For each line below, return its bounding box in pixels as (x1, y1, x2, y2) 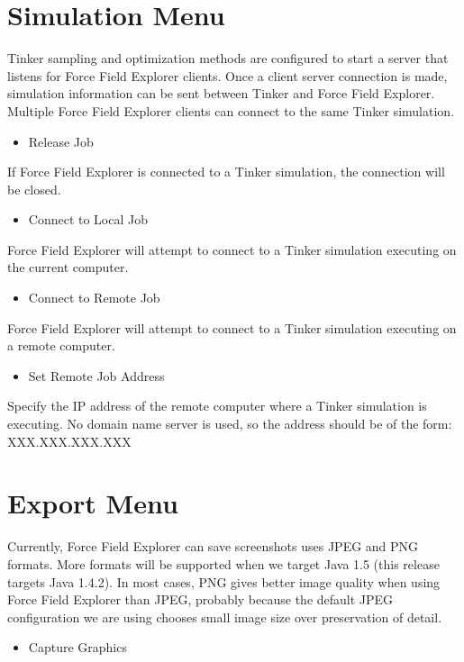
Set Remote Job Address (28, 366, 165, 385)
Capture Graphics (28, 638, 127, 657)
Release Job (28, 131, 94, 150)
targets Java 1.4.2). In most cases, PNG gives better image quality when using (7, 572, 441, 591)
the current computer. (7, 258, 129, 277)
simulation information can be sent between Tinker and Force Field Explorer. (7, 84, 435, 103)
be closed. (7, 179, 61, 198)
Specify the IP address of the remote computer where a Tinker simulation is (7, 396, 427, 415)
